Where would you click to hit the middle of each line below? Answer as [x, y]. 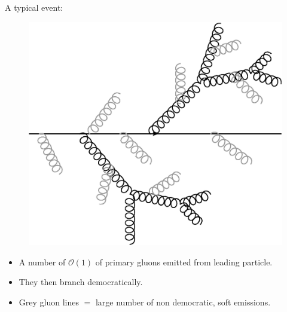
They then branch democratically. [81, 282]
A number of [42, 261]
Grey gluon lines [49, 302]
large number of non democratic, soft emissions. [183, 302]
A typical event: [34, 7]
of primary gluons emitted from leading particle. [184, 261]
